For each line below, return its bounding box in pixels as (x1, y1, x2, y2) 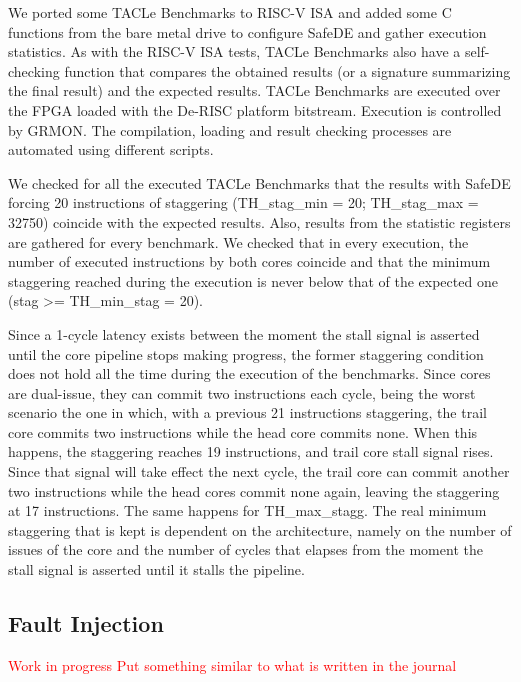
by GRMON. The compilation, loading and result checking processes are (8, 119, 452, 140)
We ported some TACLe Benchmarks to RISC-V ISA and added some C (8, 2, 452, 22)
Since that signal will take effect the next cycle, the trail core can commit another (8, 461, 510, 482)
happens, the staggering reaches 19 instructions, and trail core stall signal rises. (8, 441, 494, 462)
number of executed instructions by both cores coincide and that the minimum (8, 251, 491, 272)
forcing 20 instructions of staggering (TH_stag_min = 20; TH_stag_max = (8, 192, 479, 213)
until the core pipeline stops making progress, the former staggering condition (8, 343, 484, 364)
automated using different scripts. (8, 139, 214, 160)
